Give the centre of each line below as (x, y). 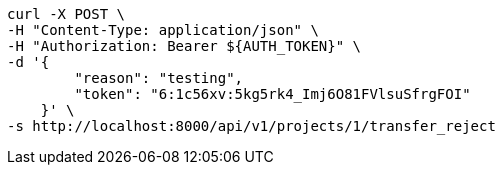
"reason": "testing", (159, 78)
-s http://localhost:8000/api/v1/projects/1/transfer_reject (251, 126)
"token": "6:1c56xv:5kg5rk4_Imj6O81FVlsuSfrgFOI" (272, 94)
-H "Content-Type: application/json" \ (163, 30)
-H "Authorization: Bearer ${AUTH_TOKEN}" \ (184, 46)
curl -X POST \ (66, 14)
